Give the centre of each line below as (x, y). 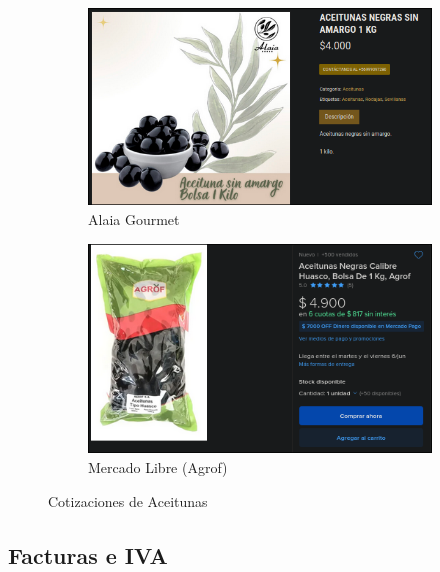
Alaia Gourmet (134, 219)
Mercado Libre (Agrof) (158, 467)
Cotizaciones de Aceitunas (128, 500)
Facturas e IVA (88, 554)
